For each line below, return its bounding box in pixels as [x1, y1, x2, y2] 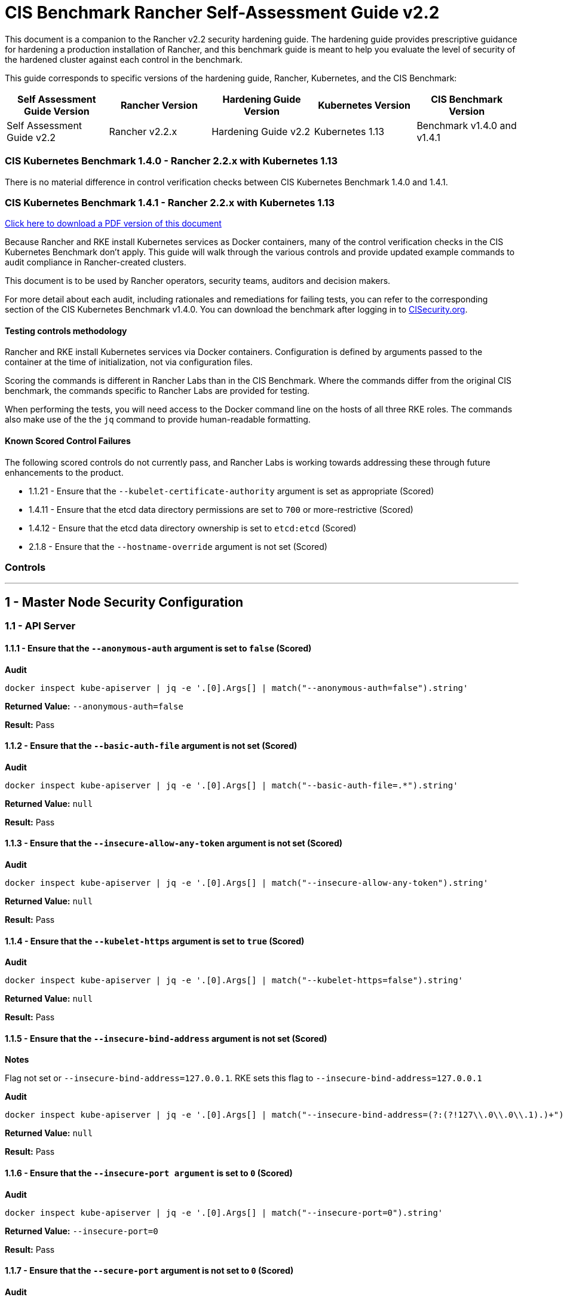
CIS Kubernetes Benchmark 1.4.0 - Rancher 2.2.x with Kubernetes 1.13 [5, 155, 338, 167]
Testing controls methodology [5, 325, 127, 336]
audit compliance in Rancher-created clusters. [5, 257, 186, 268]
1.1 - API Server [5, 620, 76, 632]
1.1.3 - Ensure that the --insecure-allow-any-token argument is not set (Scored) [5, 838, 343, 849]
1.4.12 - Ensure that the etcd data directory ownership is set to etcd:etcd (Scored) [29, 522, 357, 533]
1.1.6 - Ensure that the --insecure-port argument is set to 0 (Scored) [5, 1167, 293, 1178]
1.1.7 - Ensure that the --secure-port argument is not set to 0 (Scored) [5, 1265, 294, 1276]
